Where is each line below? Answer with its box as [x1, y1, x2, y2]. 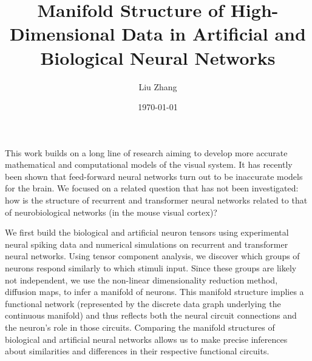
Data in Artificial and [121, 21, 306, 46]
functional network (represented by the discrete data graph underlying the [5, 297, 281, 310]
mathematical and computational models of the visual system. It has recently [5, 158, 293, 171]
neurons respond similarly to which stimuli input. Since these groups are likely [5, 262, 297, 274]
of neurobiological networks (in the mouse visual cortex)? [5, 205, 217, 218]
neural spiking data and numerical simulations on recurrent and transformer [5, 237, 288, 250]
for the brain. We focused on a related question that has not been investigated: [5, 182, 299, 194]
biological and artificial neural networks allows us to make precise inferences [5, 333, 288, 345]
